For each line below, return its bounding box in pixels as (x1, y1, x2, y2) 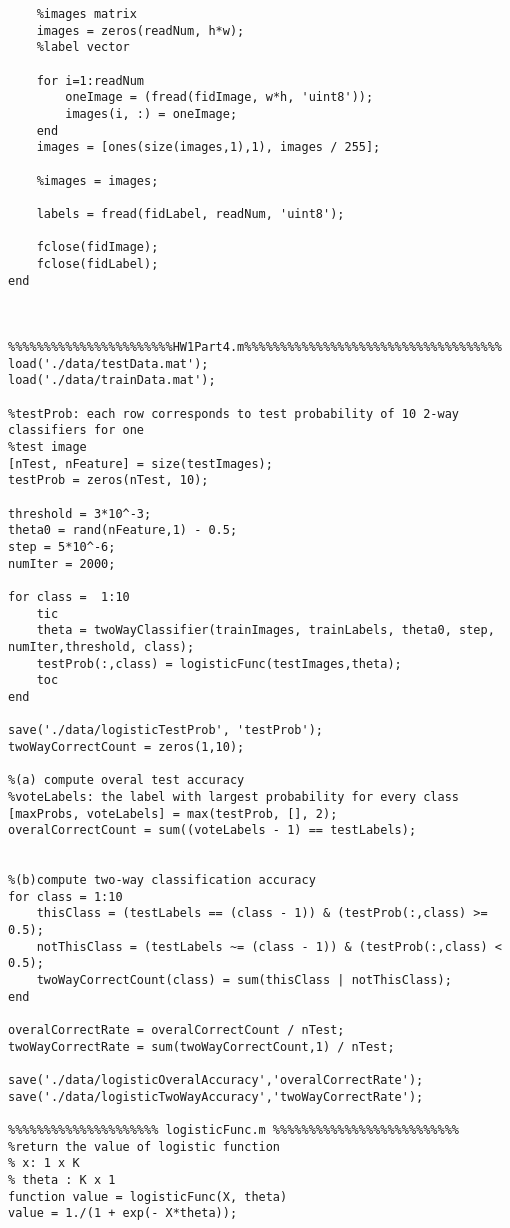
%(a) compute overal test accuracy (8, 773, 245, 788)
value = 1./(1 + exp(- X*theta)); (8, 1206, 238, 1221)
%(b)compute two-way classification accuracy (8, 873, 316, 888)
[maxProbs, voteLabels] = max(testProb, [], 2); (8, 806, 338, 821)
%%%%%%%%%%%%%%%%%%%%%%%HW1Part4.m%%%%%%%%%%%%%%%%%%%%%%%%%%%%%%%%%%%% (8, 340, 502, 355)
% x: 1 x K (8, 1156, 80, 1171)
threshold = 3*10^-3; (8, 506, 152, 521)
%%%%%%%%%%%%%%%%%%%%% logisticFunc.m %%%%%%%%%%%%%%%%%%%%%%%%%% (8, 1122, 460, 1137)
